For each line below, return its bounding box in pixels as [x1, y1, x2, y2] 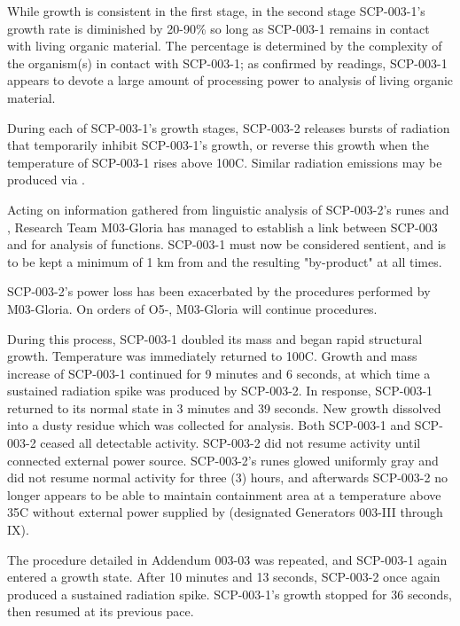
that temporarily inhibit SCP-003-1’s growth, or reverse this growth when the [7, 136, 429, 154]
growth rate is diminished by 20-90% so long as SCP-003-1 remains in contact [7, 19, 430, 37]
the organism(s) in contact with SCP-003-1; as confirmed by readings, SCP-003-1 [7, 53, 448, 72]
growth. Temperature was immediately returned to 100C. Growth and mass [7, 347, 417, 365]
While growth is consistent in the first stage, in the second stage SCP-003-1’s [7, 2, 425, 20]
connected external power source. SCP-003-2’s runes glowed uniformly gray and [7, 450, 439, 469]
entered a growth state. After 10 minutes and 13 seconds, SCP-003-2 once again [7, 567, 441, 586]
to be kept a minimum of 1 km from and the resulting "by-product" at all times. [7, 252, 442, 270]
